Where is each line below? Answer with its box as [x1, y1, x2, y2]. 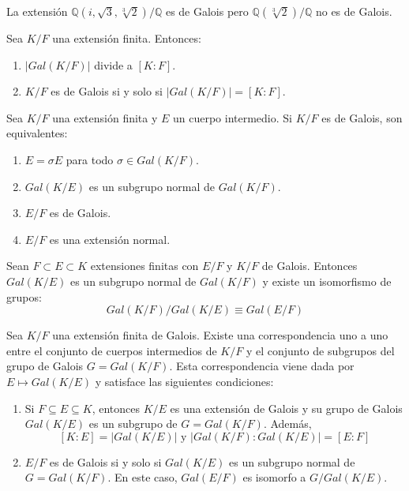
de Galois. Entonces [261, 257, 358, 274]
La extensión [6, 3, 68, 19]
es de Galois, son [321, 109, 403, 126]
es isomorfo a [242, 469, 306, 485]
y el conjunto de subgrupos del [246, 342, 395, 358]
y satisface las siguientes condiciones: [95, 373, 274, 389]
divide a [94, 56, 133, 73]
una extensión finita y [52, 109, 158, 126]
